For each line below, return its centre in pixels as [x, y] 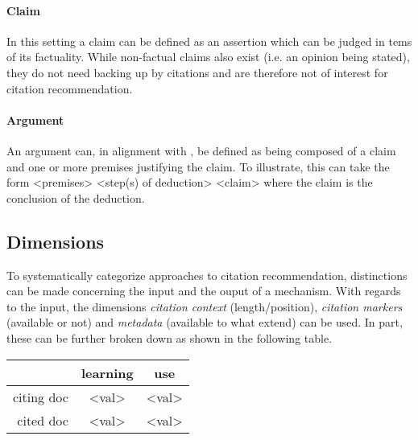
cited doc [43, 420]
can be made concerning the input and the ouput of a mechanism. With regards [204, 291]
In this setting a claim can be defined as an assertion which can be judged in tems [209, 41]
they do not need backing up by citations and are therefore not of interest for [197, 72]
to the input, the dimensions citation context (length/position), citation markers [205, 306]
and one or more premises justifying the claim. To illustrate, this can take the [198, 166]
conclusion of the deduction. [76, 197]
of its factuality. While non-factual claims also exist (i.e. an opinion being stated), [208, 57]
